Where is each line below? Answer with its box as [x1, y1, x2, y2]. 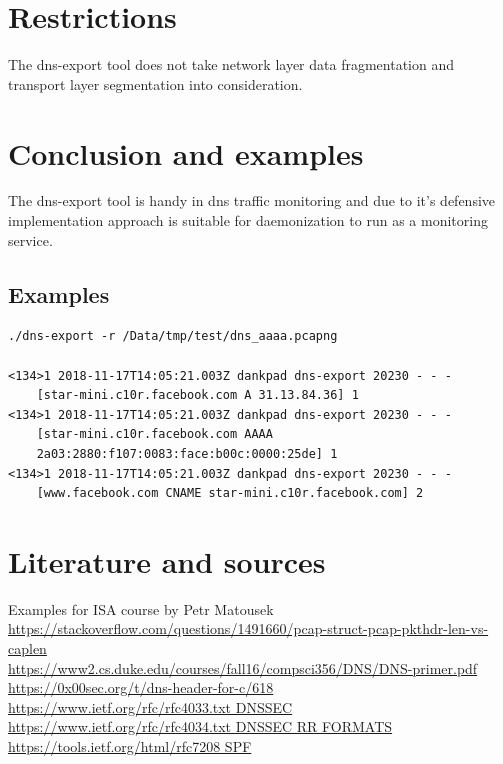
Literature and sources [8, 540, 326, 581]
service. [8, 229, 53, 250]
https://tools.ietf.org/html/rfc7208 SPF [8, 736, 252, 757]
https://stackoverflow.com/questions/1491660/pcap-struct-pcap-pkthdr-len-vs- [8, 618, 489, 639]
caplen [8, 638, 47, 659]
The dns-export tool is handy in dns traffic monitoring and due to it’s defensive [8, 190, 496, 211]
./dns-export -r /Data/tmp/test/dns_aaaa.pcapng [8, 329, 338, 344]
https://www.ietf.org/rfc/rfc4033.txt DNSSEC [8, 696, 293, 717]
